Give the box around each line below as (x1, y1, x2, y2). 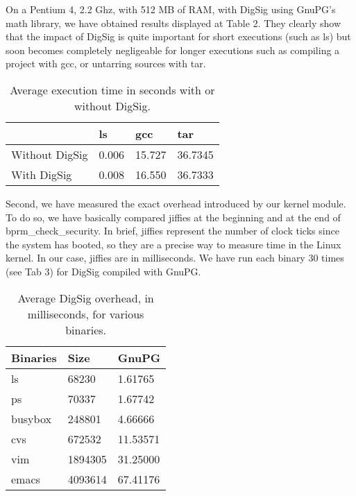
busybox (11, 410, 51, 427)
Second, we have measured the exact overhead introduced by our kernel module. (6, 196, 346, 210)
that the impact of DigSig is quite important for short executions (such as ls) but (6, 29, 351, 44)
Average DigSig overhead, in (17, 289, 154, 306)
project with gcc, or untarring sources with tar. (6, 56, 206, 71)
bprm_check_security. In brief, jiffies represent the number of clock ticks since (6, 223, 339, 238)
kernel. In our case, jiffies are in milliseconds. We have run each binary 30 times (6, 250, 344, 265)
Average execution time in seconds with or (10, 81, 215, 98)
